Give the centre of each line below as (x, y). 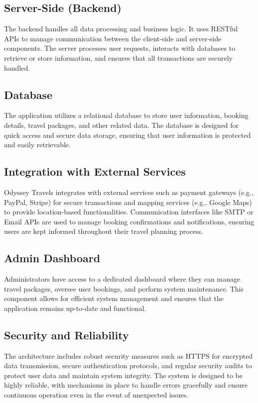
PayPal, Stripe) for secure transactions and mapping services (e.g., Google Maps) (128, 202)
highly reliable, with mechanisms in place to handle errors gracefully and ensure (126, 385)
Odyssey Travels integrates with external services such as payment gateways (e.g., (129, 192)
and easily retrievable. (37, 145)
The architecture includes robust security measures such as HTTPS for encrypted (129, 355)
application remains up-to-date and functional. (75, 308)
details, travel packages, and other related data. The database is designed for (122, 125)
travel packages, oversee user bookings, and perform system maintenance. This (124, 288)
